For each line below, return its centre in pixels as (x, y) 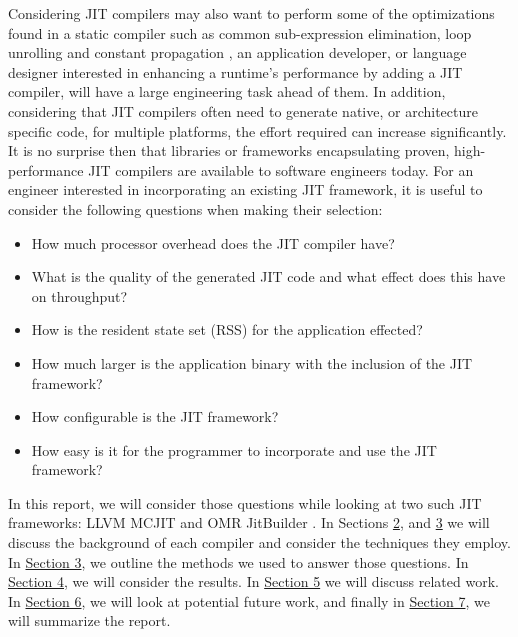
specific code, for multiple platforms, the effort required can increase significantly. (257, 130)
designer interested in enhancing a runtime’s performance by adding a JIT (235, 71)
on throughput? (79, 295)
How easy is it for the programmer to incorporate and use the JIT (234, 449)
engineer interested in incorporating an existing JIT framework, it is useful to (245, 189)
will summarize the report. (89, 620)
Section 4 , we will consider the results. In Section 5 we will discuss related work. (253, 581)
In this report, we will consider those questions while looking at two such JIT (245, 502)
